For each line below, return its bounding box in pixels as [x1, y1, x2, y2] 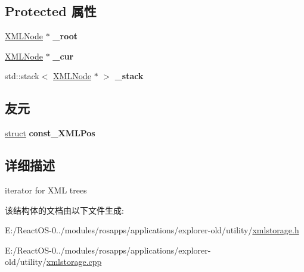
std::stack [5, 70, 39, 82]
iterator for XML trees [5, 183, 87, 196]
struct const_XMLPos [5, 127, 95, 139]
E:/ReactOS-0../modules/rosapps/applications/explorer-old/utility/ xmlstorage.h [5, 224, 299, 236]
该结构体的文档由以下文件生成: [5, 204, 124, 216]
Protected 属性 [5, 2, 97, 20]
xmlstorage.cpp [46, 255, 102, 268]
